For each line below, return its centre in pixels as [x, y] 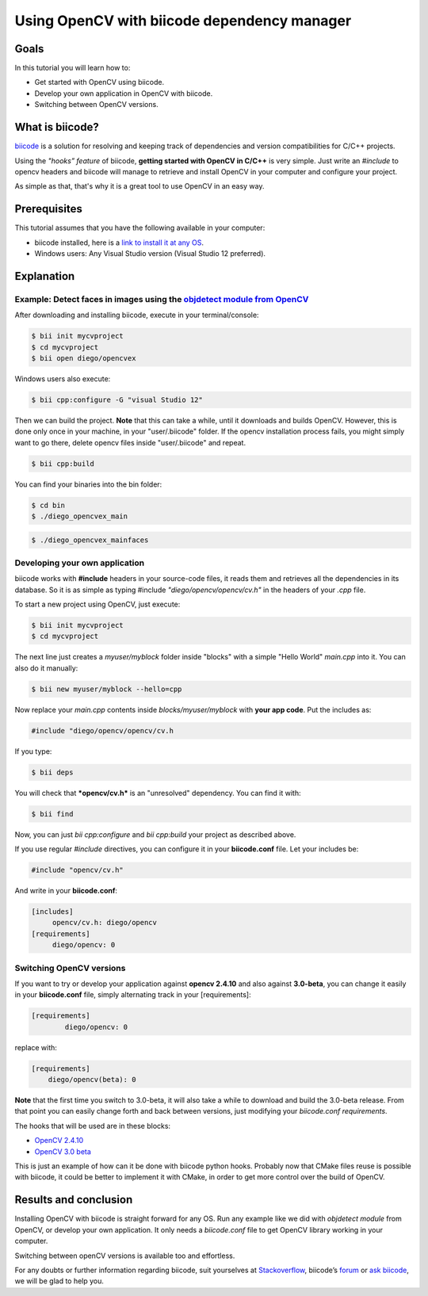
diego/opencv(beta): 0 [92, 1080]
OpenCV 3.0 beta [63, 1151]
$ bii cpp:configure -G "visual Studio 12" [117, 400]
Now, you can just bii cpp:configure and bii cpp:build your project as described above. [155, 834]
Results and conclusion [74, 1200]
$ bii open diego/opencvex [84, 358]
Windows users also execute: [63, 378]
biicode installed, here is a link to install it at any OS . [119, 243]
